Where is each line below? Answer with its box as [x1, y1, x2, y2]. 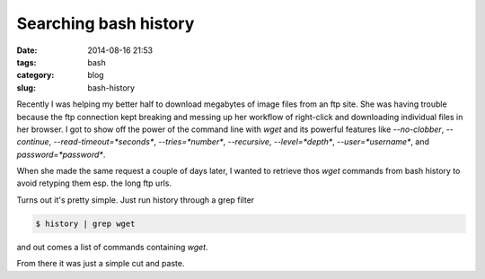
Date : [16, 45, 38, 56]
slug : [16, 82, 36, 93]
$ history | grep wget [35, 218, 136, 229]
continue [16, 136, 49, 147]
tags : [16, 57, 37, 67]
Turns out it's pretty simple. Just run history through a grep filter [16, 194, 255, 205]
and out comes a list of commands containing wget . [16, 241, 208, 252]
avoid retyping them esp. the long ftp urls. [16, 178, 172, 188]
